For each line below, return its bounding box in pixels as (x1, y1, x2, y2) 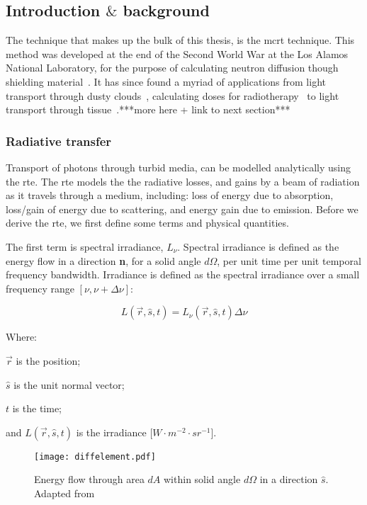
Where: (6, 329, 37, 344)
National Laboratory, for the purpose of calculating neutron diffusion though (6, 60, 339, 75)
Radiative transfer (6, 132, 112, 149)
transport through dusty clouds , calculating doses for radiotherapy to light (6, 88, 339, 103)
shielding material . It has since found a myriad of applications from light (6, 74, 326, 89)
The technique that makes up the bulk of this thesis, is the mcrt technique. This (6, 33, 355, 47)
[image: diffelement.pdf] (34, 451, 156, 462)
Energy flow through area (34, 472, 145, 487)
